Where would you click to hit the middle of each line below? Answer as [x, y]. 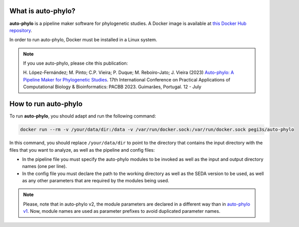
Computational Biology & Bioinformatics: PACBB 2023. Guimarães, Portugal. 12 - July [112, 87]
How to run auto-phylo [46, 104]
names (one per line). [45, 166]
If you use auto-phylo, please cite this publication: [76, 63]
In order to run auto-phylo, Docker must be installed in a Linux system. [83, 40]
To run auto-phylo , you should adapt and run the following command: [83, 116]
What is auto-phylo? [43, 11]
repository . [21, 30]
